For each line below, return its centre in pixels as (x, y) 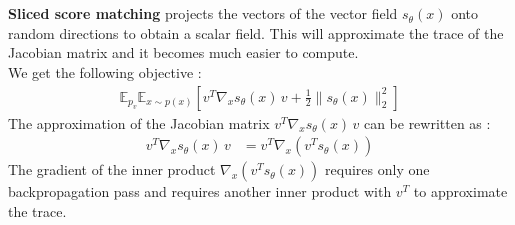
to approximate (460, 191)
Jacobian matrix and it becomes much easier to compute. (183, 52)
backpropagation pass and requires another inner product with (200, 191)
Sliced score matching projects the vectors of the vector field (203, 13)
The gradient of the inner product (112, 169)
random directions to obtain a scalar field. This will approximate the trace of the (256, 32)
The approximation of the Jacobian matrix (139, 122)
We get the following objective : (105, 71)
